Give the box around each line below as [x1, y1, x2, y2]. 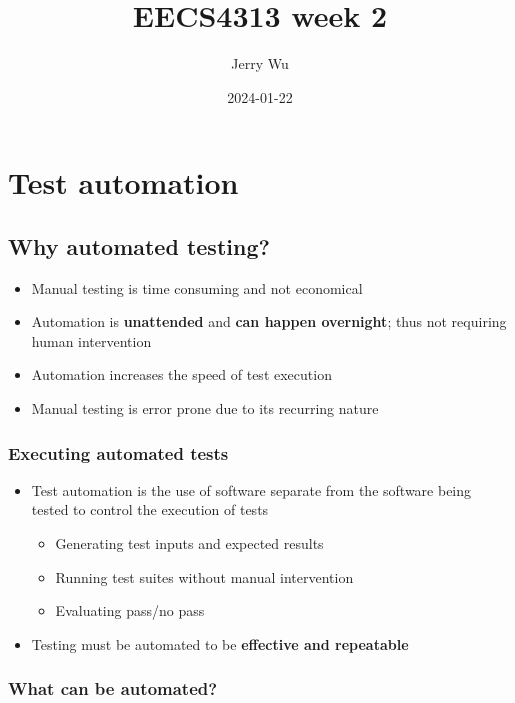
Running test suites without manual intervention [55, 566, 354, 587]
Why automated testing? [8, 230, 270, 261]
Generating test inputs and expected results [55, 533, 324, 554]
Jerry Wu [231, 53, 289, 74]
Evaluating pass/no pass [55, 600, 205, 621]
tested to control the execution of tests [31, 499, 269, 520]
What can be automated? [8, 676, 218, 701]
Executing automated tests [8, 440, 229, 465]
